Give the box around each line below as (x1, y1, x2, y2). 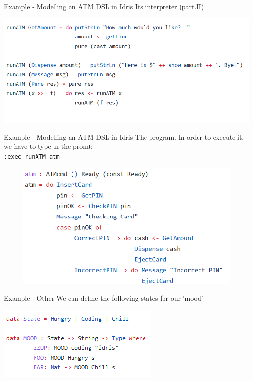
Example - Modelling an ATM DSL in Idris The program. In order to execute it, (4, 131, 244, 142)
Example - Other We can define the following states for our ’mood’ (4, 292, 203, 303)
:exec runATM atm (4, 153, 60, 160)
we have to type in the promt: (4, 141, 93, 151)
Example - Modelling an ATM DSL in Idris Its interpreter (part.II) (4, 1, 204, 11)
